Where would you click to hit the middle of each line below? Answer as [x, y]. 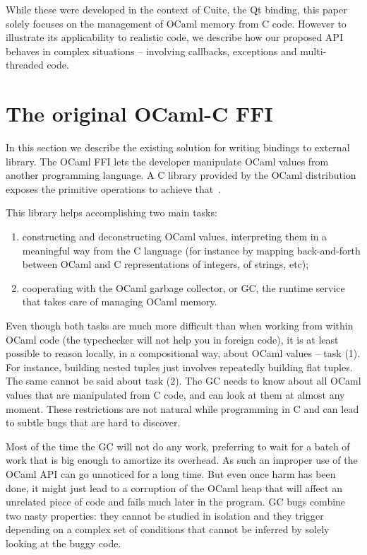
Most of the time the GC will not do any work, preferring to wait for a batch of [178, 446]
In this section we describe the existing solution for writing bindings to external [178, 147]
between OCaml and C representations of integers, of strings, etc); [166, 264]
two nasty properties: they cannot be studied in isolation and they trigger [165, 515]
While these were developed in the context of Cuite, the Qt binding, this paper [176, 9]
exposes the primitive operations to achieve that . [114, 188]
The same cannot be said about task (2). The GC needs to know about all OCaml [183, 381]
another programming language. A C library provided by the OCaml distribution [181, 175]
